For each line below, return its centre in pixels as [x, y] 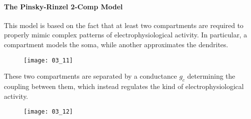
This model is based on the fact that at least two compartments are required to [124, 25]
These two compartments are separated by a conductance [91, 76]
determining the [211, 76]
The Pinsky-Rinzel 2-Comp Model [63, 6]
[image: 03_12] [48, 112]
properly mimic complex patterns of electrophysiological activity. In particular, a [125, 35]
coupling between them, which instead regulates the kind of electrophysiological [124, 86]
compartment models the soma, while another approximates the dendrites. [116, 44]
